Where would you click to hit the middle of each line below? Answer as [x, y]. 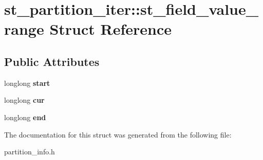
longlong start [27, 83]
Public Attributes [52, 61]
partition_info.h [30, 152]
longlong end [25, 117]
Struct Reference [111, 29]
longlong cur [24, 100]
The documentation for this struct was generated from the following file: [118, 134]
